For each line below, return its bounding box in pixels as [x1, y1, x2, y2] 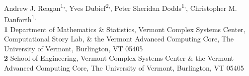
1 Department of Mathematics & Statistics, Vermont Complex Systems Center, [4, 24, 246, 34]
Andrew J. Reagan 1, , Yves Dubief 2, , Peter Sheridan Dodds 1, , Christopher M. [4, 1, 237, 13]
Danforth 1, [4, 13, 36, 24]
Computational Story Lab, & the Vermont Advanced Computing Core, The [4, 34, 234, 44]
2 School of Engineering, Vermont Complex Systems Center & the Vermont [4, 53, 234, 63]
